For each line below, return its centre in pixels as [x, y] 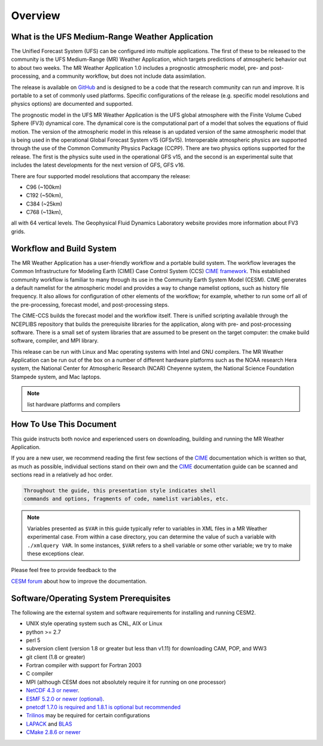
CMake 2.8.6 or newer [53, 732]
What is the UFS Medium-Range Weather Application [112, 37]
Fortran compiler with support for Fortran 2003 [84, 665]
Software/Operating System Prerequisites [91, 598]
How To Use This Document [64, 424]
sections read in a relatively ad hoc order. [62, 475]
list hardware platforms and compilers [74, 404]
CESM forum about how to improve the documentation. [79, 581]
